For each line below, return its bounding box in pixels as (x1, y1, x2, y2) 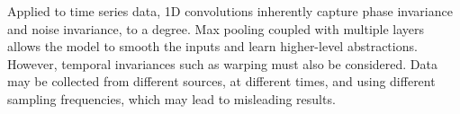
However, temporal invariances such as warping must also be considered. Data (7, 54, 437, 73)
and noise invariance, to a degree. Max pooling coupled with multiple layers (7, 19, 425, 38)
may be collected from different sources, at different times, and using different (7, 72, 436, 91)
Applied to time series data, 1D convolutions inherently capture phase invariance (7, 2, 453, 20)
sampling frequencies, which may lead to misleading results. (7, 89, 336, 108)
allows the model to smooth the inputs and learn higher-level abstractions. (7, 37, 418, 56)
